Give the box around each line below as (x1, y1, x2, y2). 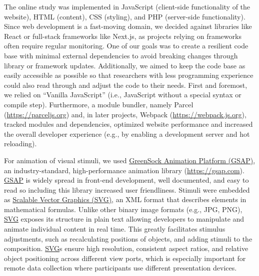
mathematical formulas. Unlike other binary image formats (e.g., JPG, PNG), (4, 204, 242, 214)
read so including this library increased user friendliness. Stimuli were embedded (4, 184, 250, 195)
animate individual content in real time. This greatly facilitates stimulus (4, 224, 225, 234)
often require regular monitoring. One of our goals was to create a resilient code (4, 40, 248, 51)
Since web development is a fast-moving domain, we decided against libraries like (4, 21, 252, 31)
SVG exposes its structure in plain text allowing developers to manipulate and (4, 214, 244, 224)
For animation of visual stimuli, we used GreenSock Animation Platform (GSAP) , (4, 155, 255, 165)
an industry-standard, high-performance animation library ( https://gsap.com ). (4, 165, 244, 175)
